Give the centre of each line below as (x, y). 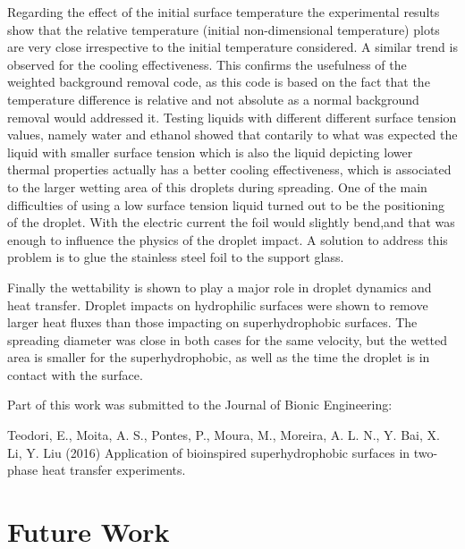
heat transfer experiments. (114, 470)
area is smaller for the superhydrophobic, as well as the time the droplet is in (219, 357)
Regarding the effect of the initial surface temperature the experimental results (224, 12)
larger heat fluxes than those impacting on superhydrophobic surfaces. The (212, 322)
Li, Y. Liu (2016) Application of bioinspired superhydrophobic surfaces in (209, 452)
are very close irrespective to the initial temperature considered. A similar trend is (232, 47)
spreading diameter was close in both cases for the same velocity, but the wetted (228, 339)
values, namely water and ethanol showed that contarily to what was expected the (232, 135)
